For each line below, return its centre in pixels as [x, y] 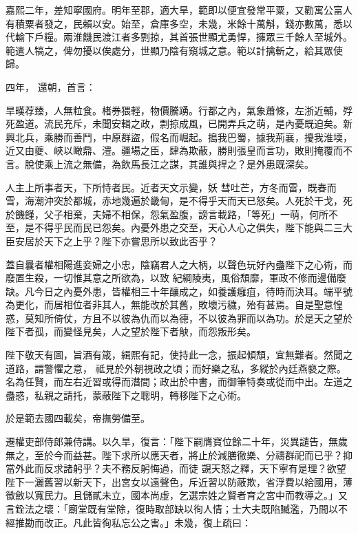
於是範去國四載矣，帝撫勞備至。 [78, 418]
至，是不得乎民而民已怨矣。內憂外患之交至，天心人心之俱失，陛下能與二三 [174, 227]
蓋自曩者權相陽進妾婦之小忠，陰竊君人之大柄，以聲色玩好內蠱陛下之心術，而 [179, 264]
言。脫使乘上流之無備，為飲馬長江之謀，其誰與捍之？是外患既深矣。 [160, 163]
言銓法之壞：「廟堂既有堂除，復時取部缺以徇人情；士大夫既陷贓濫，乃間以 [172, 509]
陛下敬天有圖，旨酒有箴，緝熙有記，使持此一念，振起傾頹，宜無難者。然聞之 [179, 355]
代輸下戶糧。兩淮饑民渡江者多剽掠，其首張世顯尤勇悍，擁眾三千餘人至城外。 [179, 37]
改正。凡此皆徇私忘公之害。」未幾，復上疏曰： [147, 522]
